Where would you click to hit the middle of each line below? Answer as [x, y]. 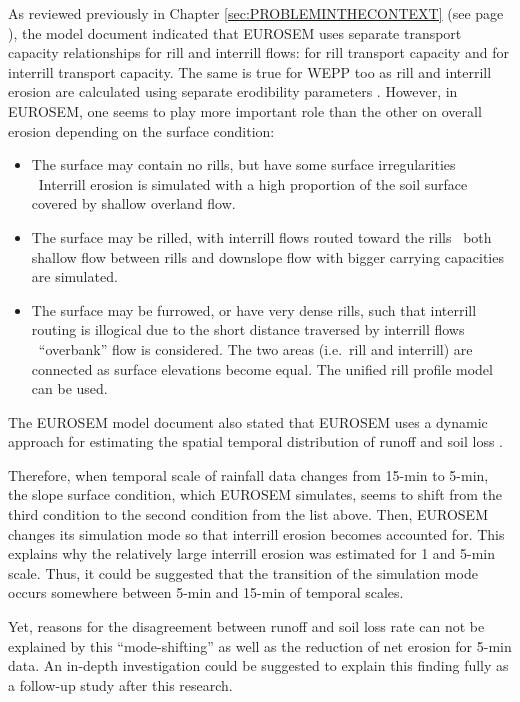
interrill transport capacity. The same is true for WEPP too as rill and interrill [250, 71]
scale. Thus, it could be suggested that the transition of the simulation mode [243, 572]
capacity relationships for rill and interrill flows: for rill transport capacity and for [258, 52]
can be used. [69, 388]
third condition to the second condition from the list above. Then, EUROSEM [248, 514]
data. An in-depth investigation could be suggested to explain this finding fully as [258, 665]
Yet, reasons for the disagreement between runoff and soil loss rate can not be [246, 626]
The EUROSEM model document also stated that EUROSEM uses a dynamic [248, 421]
